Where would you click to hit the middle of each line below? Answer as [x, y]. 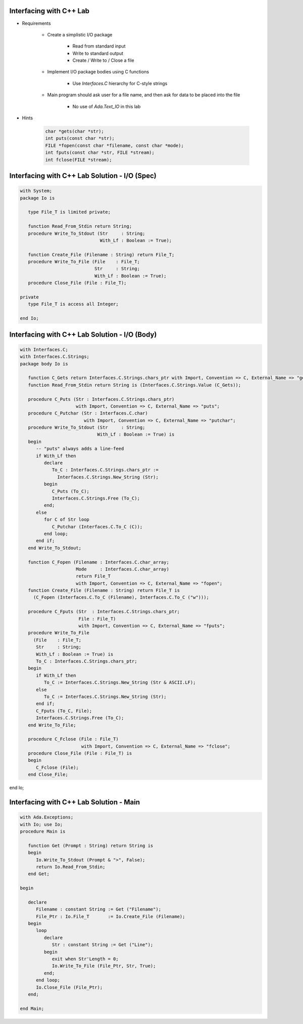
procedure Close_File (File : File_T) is [80, 753]
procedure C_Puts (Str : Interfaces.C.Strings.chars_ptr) [101, 399]
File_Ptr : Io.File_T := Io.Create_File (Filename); [111, 916]
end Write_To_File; [52, 725]
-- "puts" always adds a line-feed [80, 449]
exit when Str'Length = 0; [85, 959]
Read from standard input [99, 46]
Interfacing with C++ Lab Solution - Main [75, 802]
